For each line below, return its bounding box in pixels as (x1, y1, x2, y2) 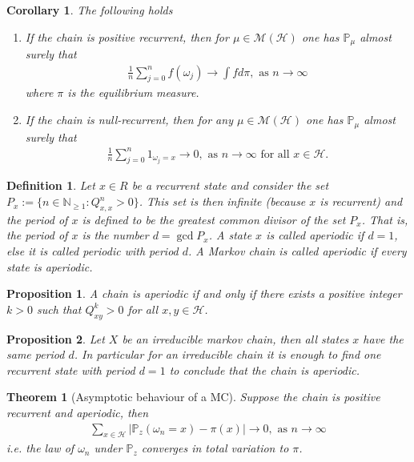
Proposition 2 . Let (6, 330, 105, 347)
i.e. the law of (6, 440, 74, 456)
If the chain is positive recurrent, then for (25, 28, 229, 45)
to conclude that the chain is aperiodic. (169, 361, 360, 378)
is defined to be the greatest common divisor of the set (82, 211, 346, 227)
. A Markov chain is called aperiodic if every (188, 243, 407, 259)
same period (6, 346, 65, 363)
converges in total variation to (141, 440, 289, 456)
